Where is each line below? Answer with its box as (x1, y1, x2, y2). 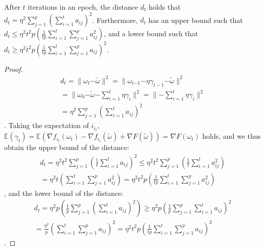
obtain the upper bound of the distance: (4, 142, 129, 153)
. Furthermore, (92, 14, 138, 25)
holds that (149, 2, 181, 12)
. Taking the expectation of (4, 120, 89, 131)
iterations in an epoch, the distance (28, 2, 138, 12)
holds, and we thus (202, 131, 261, 141)
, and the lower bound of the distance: (4, 187, 124, 198)
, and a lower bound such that (104, 28, 198, 39)
